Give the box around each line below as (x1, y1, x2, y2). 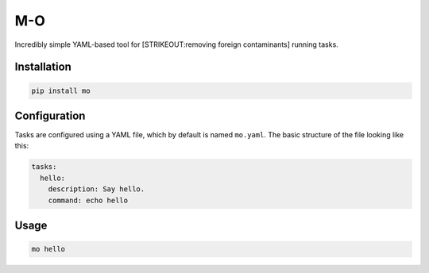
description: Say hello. (48, 185, 145, 194)
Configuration (14, 109, 86, 122)
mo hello (31, 244, 66, 254)
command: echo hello (48, 195, 129, 205)
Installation (14, 60, 71, 74)
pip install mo (31, 86, 91, 95)
